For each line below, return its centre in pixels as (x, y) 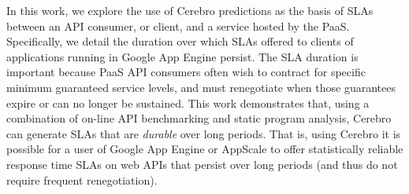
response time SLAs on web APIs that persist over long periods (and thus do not (202, 164)
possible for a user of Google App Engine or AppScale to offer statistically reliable (205, 149)
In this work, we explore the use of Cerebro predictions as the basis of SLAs (190, 10)
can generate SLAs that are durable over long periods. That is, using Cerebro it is (204, 133)
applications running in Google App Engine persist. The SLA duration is (182, 56)
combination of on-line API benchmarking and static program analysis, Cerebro (199, 118)
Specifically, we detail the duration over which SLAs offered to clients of (180, 41)
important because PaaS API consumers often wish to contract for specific (186, 72)
